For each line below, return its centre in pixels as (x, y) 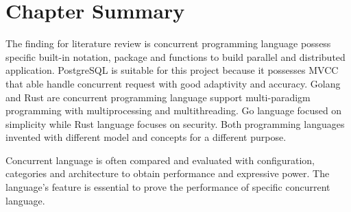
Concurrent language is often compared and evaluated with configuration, (160, 160)
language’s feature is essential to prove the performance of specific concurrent (168, 187)
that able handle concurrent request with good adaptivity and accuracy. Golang (173, 83)
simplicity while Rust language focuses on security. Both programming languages (175, 123)
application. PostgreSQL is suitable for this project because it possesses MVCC (172, 70)
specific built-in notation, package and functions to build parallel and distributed (175, 56)
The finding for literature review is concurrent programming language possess (168, 43)
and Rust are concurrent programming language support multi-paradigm (158, 97)
